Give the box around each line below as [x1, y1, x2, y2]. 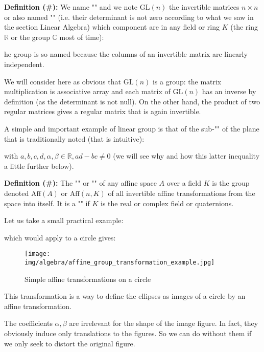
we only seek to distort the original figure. [4, 338, 135, 348]
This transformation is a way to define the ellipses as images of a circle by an [4, 291, 246, 301]
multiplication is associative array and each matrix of [4, 86, 171, 97]
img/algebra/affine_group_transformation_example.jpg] [25, 258, 215, 266]
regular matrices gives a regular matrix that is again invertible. [4, 106, 201, 117]
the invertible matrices [169, 2, 239, 12]
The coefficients [4, 318, 53, 328]
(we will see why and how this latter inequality [113, 150, 260, 161]
